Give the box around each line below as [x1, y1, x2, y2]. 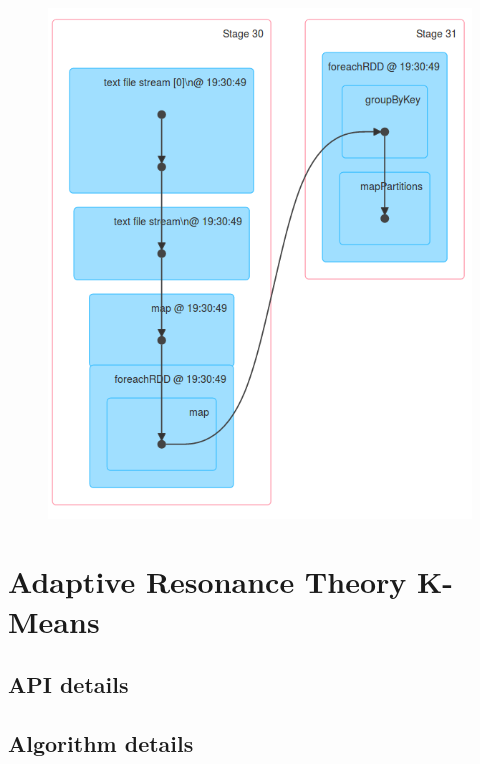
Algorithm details [8, 727, 194, 758]
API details [8, 669, 129, 700]
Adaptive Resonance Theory [8, 561, 407, 602]
